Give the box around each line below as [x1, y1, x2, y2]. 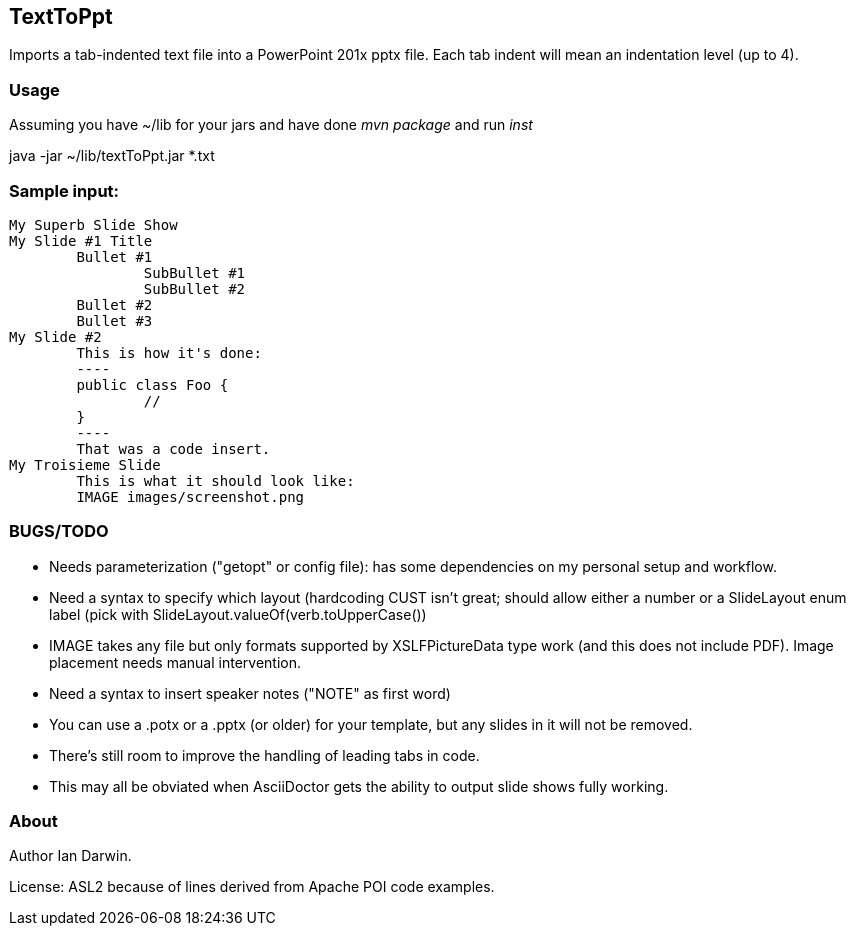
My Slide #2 [9, 328, 102, 345]
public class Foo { [76, 376, 229, 393]
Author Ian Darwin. [9, 847, 132, 865]
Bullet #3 [76, 312, 153, 329]
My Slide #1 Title [9, 232, 153, 249]
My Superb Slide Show [9, 216, 178, 233]
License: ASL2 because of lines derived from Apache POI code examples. [9, 878, 495, 896]
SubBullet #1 [143, 264, 246, 281]
